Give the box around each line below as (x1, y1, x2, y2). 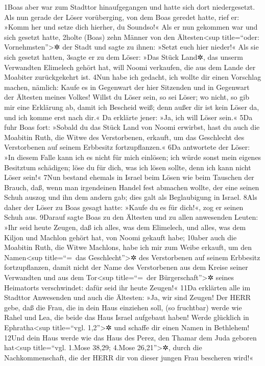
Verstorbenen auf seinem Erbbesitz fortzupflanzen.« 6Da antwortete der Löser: (4, 142, 250, 152)
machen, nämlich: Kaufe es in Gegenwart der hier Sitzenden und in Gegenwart (4, 81, 250, 92)
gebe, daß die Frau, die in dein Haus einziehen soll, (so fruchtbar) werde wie (4, 302, 242, 312)
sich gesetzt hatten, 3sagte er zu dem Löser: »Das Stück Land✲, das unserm (4, 51, 243, 62)
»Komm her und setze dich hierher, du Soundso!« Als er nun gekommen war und (4, 21, 258, 32)
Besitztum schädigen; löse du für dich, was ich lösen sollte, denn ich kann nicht (4, 162, 251, 172)
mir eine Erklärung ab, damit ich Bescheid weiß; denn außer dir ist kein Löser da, (4, 101, 259, 112)
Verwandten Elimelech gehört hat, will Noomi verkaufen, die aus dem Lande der (4, 61, 256, 72)
